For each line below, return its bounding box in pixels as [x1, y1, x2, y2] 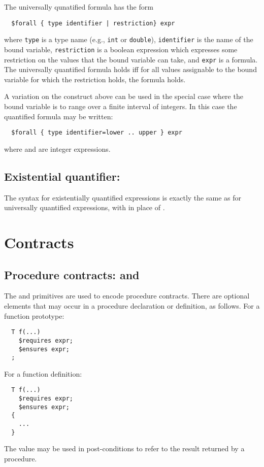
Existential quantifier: [4, 168, 120, 184]
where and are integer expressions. [4, 143, 111, 154]
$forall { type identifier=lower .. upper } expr [11, 129, 182, 137]
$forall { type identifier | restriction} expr [11, 19, 175, 27]
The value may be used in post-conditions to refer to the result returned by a [4, 443, 245, 454]
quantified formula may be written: [4, 111, 113, 121]
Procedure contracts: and [4, 266, 140, 282]
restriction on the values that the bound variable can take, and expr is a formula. [4, 54, 258, 64]
